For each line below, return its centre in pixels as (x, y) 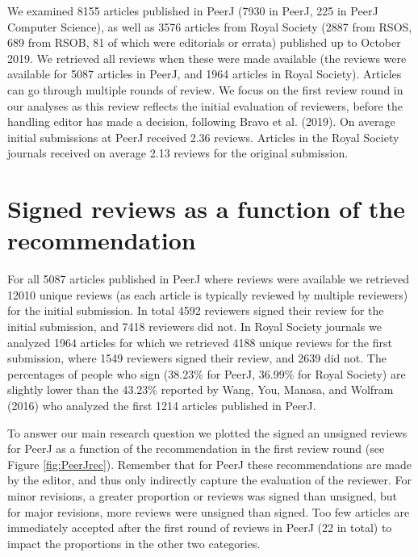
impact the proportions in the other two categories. (134, 543)
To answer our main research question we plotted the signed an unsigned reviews (207, 432)
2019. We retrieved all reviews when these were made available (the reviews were (207, 58)
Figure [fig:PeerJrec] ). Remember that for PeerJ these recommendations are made (209, 464)
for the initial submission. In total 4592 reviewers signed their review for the (196, 310)
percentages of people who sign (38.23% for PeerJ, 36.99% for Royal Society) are (207, 373)
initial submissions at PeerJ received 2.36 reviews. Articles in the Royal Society (203, 137)
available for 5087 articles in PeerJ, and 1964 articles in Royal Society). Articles (205, 74)
